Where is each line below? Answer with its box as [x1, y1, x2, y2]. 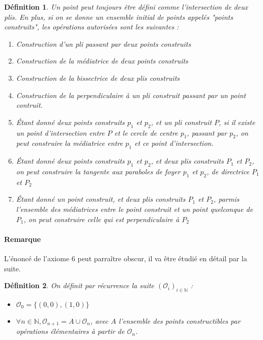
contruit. [16, 100, 43, 110]
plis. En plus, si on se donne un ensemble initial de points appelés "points [4, 11, 233, 22]
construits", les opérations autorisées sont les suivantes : [4, 21, 179, 32]
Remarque [4, 233, 41, 244]
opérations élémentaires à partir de [16, 326, 125, 336]
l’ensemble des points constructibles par [119, 315, 241, 326]
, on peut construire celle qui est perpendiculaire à [23, 213, 180, 224]
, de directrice [207, 166, 249, 176]
